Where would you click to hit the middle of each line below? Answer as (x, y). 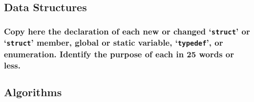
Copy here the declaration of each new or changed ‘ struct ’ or (127, 31)
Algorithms (33, 92)
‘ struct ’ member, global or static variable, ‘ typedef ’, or (114, 42)
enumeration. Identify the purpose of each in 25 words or (119, 54)
